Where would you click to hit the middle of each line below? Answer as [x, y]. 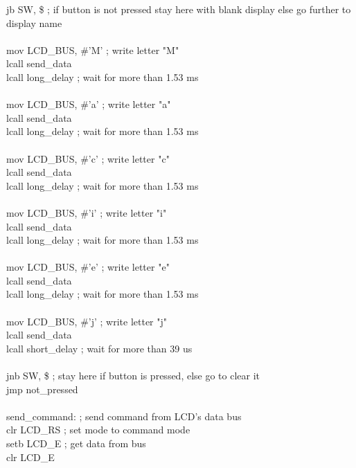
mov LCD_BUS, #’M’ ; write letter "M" [93, 49]
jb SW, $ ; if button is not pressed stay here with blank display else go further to [179, 9]
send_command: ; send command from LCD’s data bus [124, 416]
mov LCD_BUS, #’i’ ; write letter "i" [87, 212]
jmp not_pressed [42, 389]
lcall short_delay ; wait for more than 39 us [99, 348]
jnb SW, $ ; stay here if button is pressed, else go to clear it [133, 376]
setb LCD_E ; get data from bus [76, 443]
